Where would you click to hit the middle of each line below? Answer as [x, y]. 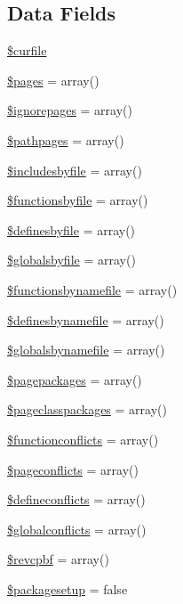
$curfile [27, 50]
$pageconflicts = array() [73, 469]
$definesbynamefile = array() [86, 319]
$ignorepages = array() [70, 110]
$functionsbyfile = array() [78, 200]
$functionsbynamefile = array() [92, 289]
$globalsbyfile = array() [72, 260]
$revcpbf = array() [58, 559]
